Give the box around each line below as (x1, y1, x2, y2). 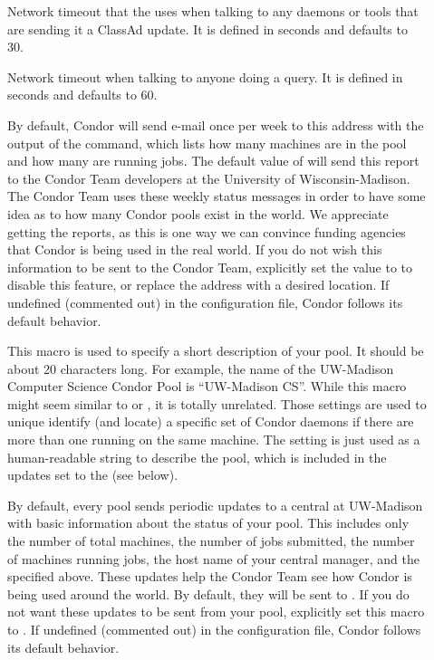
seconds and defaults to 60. (7, 85, 158, 104)
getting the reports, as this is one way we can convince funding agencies (7, 222, 406, 241)
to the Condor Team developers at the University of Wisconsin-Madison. (7, 168, 410, 187)
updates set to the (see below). (7, 465, 178, 484)
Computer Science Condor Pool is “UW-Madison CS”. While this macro (7, 377, 407, 396)
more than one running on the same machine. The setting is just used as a (7, 430, 420, 449)
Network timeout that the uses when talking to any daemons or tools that (7, 2, 419, 20)
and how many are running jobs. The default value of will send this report (7, 151, 420, 170)
